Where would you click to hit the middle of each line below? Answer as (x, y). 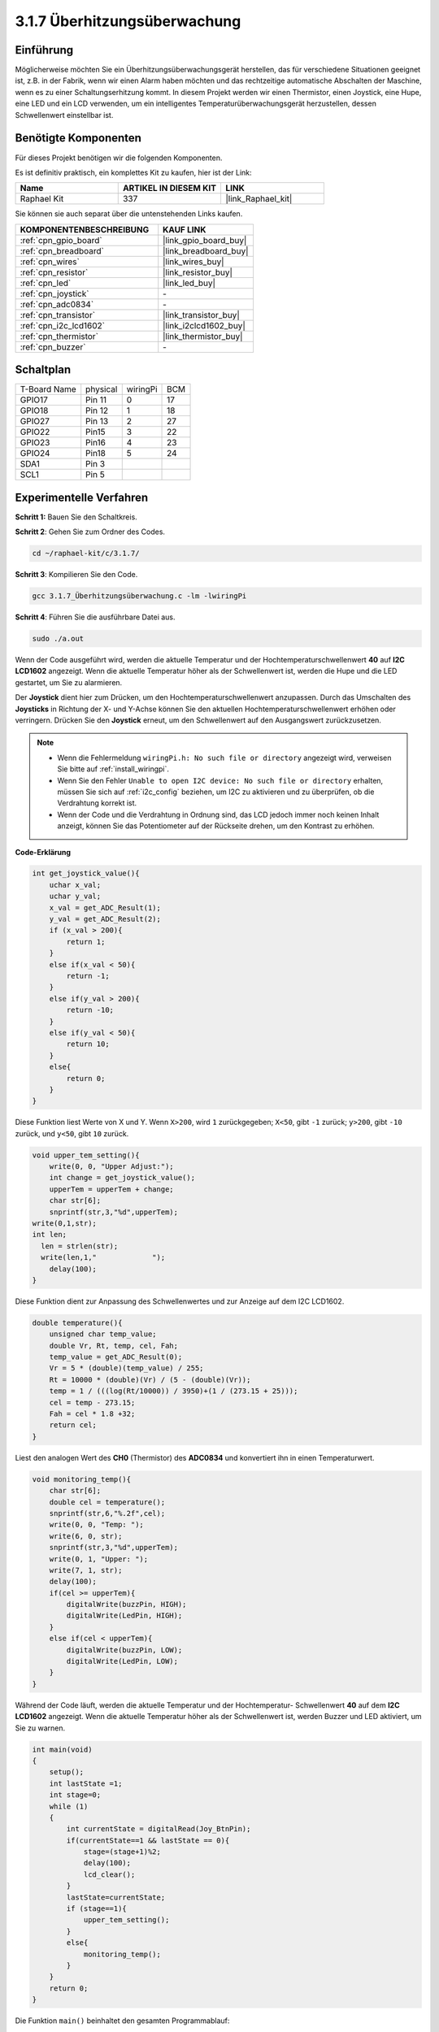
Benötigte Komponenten (78, 138)
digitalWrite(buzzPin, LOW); (124, 1650)
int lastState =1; (86, 1783)
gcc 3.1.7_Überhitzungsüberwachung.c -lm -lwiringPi (139, 596)
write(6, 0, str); (86, 1536)
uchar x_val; (75, 885)
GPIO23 (35, 443)
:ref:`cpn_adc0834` (57, 304)
